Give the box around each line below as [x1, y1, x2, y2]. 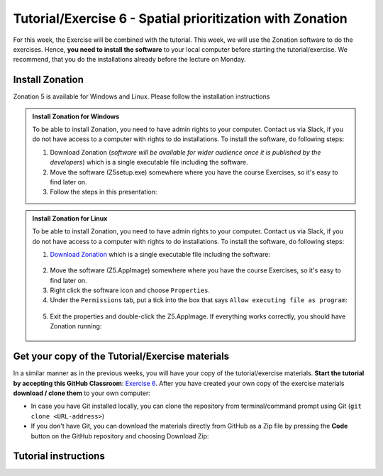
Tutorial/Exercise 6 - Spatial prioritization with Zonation [13, 11, 348, 26]
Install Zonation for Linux [32, 214, 108, 223]
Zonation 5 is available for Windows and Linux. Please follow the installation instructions [13, 92, 270, 101]
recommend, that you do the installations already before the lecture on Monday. [13, 55, 246, 64]
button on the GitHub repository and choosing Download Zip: [30, 431, 209, 440]
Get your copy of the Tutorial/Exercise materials [13, 350, 230, 362]
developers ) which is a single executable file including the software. [50, 158, 248, 167]
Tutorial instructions [13, 450, 106, 463]
